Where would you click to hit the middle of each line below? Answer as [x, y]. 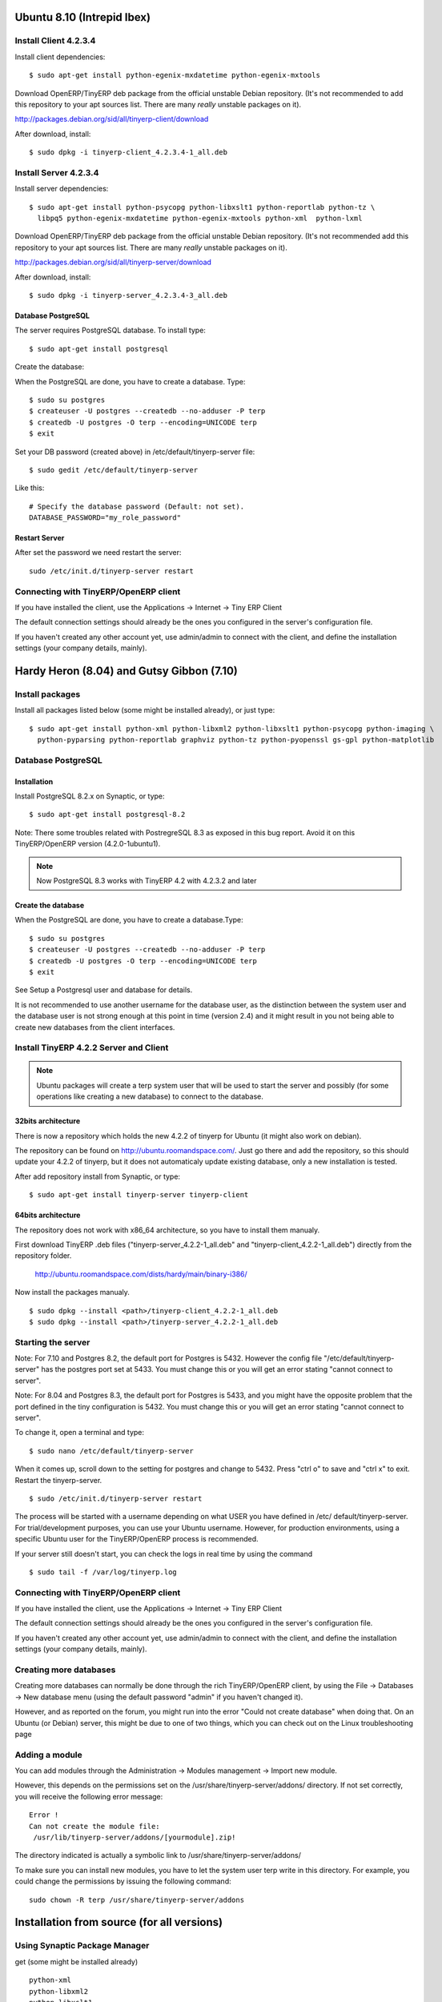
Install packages [48, 694]
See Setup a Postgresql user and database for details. [104, 990]
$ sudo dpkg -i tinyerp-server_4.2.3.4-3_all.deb [129, 295]
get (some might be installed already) [76, 1961]
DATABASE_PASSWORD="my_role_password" [105, 518]
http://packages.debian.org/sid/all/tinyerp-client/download [112, 119]
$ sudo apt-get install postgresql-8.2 [107, 814]
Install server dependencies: [62, 189]
